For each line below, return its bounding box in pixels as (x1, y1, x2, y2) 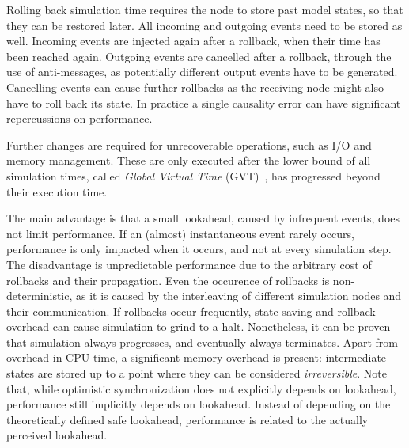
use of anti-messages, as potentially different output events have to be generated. (6, 63, 398, 80)
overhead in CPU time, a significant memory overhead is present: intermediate (6, 349, 387, 366)
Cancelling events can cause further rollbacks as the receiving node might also (6, 78, 384, 95)
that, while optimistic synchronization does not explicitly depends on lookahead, (6, 380, 396, 397)
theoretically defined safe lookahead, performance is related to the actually (6, 411, 369, 427)
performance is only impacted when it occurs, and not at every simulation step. (6, 241, 392, 257)
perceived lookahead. (6, 427, 108, 443)
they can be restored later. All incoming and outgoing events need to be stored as (6, 17, 403, 33)
